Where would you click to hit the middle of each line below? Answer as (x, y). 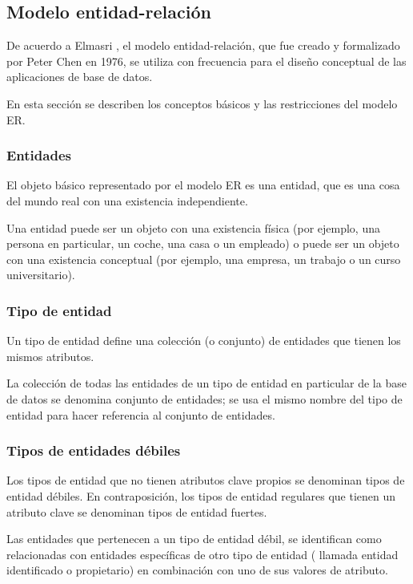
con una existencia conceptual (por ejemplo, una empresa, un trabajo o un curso (204, 259)
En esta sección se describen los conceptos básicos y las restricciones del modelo (202, 103)
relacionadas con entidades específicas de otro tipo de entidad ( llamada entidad (202, 554)
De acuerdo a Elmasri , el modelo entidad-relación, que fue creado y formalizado (203, 45)
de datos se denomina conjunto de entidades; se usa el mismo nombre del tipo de (204, 398)
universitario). (41, 275)
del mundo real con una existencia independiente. (127, 200)
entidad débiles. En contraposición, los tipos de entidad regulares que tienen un (201, 495)
